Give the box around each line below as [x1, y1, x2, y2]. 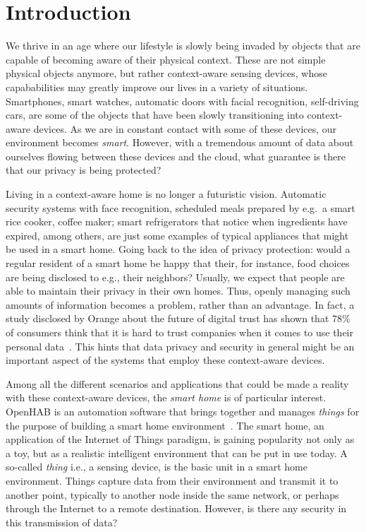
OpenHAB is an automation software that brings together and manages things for [6, 403, 360, 418]
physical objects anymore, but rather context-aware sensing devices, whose [6, 66, 327, 81]
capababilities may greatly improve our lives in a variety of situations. [6, 79, 308, 94]
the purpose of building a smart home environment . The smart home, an [6, 418, 324, 432]
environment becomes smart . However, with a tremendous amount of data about [6, 135, 354, 150]
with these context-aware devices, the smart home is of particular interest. [6, 390, 327, 405]
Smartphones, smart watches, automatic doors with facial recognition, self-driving [6, 93, 359, 108]
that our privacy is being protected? [6, 162, 161, 177]
